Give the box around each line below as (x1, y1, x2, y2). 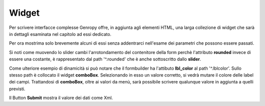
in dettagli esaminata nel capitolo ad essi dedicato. (9, 31, 111, 37)
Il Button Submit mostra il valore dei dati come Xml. (9, 95, 113, 101)
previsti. (9, 86, 26, 92)
